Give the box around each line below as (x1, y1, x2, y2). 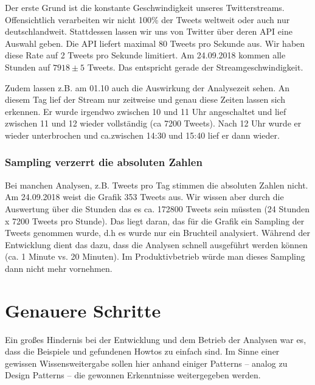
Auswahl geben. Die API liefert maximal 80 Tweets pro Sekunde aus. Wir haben (5, 36, 305, 49)
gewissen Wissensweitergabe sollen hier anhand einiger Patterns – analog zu (5, 356, 288, 369)
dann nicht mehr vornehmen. (5, 262, 112, 274)
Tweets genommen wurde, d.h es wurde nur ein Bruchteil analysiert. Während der (5, 226, 310, 239)
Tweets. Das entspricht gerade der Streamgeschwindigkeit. (87, 60, 303, 73)
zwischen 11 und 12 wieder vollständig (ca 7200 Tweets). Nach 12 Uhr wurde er (5, 117, 302, 130)
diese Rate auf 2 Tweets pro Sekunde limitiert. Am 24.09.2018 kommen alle (5, 49, 286, 61)
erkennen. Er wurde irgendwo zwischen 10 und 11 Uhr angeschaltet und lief (5, 105, 286, 117)
